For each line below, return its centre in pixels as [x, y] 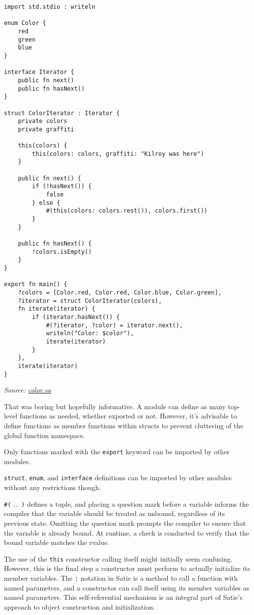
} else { [46, 203]
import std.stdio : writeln [50, 7]
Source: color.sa [27, 390]
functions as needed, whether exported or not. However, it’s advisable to [128, 416]
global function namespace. [45, 435]
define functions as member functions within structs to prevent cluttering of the [124, 425]
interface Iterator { [39, 72]
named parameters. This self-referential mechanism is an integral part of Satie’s [123, 597]
